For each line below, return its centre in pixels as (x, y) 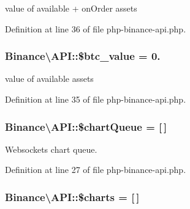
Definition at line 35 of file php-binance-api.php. (96, 99)
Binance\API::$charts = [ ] (72, 196)
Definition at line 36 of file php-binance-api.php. (96, 28)
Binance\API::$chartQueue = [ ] (86, 126)
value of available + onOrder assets (71, 8)
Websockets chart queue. (51, 149)
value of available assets (49, 79)
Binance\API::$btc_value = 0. (83, 56)
